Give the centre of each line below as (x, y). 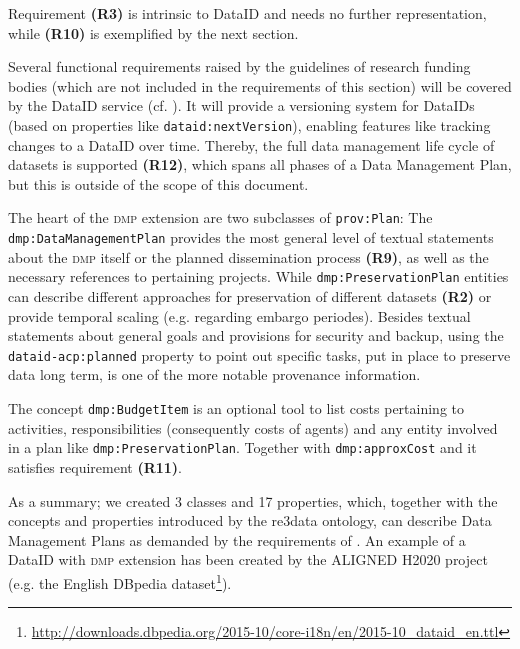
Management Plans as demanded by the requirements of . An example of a (237, 539)
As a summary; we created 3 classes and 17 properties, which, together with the (253, 500)
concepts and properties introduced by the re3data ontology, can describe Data (250, 520)
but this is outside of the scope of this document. (158, 183)
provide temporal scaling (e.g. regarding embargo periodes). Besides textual (239, 315)
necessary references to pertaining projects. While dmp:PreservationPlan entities (258, 276)
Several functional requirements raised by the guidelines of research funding (239, 66)
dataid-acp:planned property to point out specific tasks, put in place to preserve (259, 354)
